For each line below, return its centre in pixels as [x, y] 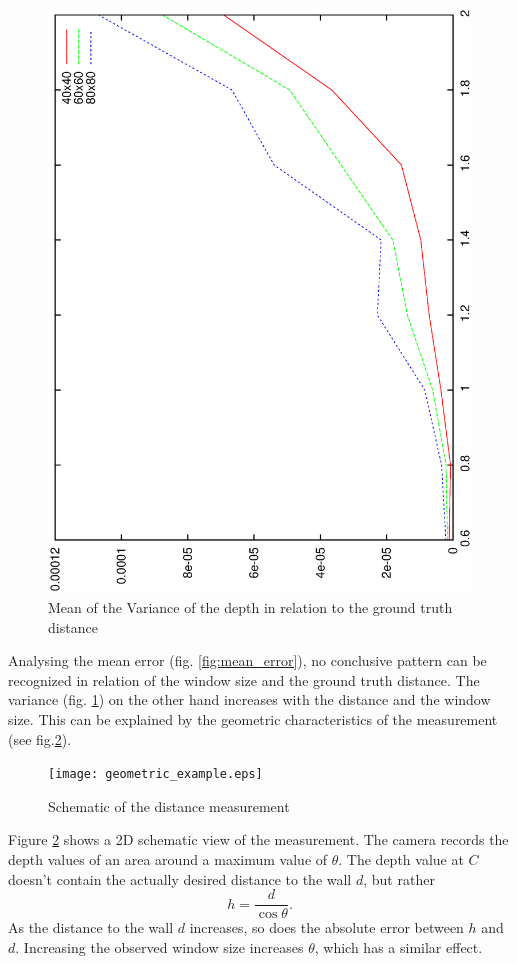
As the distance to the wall [91, 927]
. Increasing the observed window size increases [159, 946]
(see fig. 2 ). [40, 738]
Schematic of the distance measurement [169, 805]
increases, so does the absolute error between [326, 927]
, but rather [399, 878]
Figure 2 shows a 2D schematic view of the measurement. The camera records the [258, 839]
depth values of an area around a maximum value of [168, 858]
